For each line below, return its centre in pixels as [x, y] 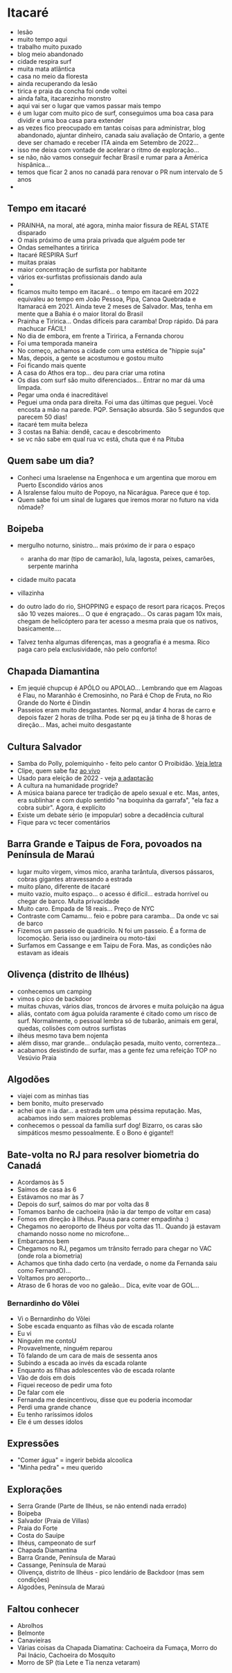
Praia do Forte [37, 1528]
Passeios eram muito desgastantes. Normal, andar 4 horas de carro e [116, 710]
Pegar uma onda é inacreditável [63, 395]
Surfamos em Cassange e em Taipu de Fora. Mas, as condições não [114, 945]
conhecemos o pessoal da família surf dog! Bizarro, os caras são [110, 1126]
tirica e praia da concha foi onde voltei [72, 91]
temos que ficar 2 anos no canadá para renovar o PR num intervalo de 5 [120, 172]
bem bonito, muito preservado [60, 1104]
